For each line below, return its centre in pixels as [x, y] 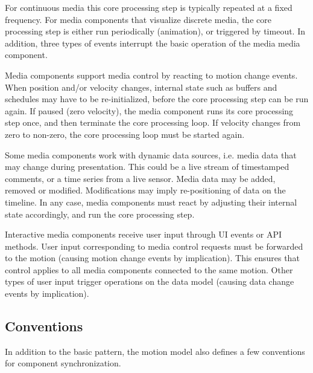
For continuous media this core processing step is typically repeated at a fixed [149, 7]
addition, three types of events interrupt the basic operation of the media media [153, 43]
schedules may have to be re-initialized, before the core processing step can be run [157, 99]
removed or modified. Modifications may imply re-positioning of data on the [145, 190]
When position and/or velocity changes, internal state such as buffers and [141, 87]
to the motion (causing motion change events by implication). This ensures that [152, 258]
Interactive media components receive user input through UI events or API [144, 234]
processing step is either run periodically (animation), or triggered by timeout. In [155, 31]
